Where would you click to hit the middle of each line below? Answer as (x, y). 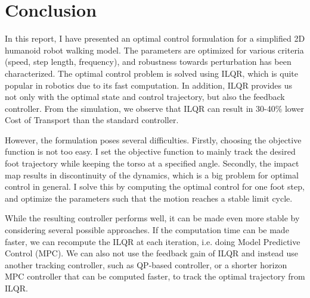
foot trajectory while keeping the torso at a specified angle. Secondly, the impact (152, 163)
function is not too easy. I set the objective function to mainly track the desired (150, 151)
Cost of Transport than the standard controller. (92, 120)
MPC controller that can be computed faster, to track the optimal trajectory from (155, 276)
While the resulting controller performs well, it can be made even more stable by (152, 218)
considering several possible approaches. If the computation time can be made (147, 230)
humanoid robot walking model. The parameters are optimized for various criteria (154, 50)
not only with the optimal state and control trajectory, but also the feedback (145, 97)
